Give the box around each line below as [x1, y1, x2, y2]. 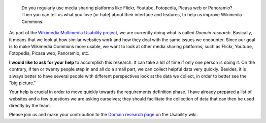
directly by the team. [9, 103, 51, 109]
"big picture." [9, 80, 36, 86]
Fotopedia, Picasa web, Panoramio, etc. [9, 50, 90, 56]
